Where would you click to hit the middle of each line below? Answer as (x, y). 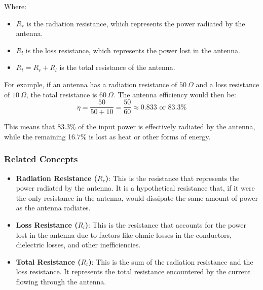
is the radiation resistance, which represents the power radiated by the (136, 23)
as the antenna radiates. (53, 208)
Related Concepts (41, 159)
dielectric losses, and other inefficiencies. (78, 245)
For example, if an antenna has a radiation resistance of (91, 84)
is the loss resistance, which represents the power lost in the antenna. (133, 50)
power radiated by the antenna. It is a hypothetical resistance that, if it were (135, 188)
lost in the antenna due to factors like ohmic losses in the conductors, (124, 234)
